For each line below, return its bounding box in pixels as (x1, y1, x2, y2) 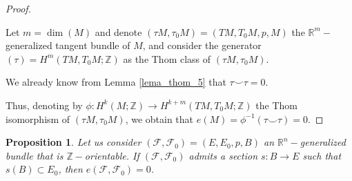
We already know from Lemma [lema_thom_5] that (6, 75, 226, 89)
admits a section (188, 148, 258, 162)
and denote (95, 24, 142, 39)
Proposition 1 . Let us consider (6, 135, 141, 149)
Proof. (6, 1, 31, 15)
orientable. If (84, 148, 139, 162)
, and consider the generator (142, 38, 262, 53)
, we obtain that (125, 111, 194, 126)
